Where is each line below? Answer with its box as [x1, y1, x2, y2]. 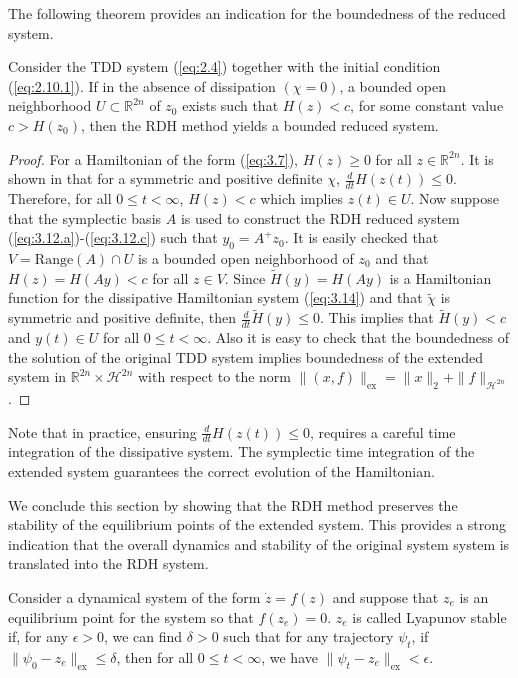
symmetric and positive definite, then [8, 307, 237, 328]
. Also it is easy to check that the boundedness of [207, 327, 509, 348]
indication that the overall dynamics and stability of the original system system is [8, 533, 510, 554]
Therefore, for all [8, 187, 112, 208]
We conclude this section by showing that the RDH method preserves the [8, 494, 458, 515]
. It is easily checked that [284, 227, 439, 248]
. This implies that [320, 307, 434, 328]
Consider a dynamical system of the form [8, 586, 261, 607]
